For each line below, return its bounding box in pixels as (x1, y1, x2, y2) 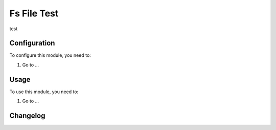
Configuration (9, 39, 55, 48)
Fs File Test (9, 8, 59, 19)
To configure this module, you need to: (9, 52, 91, 58)
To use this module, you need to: (9, 89, 79, 95)
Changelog (9, 111, 45, 120)
